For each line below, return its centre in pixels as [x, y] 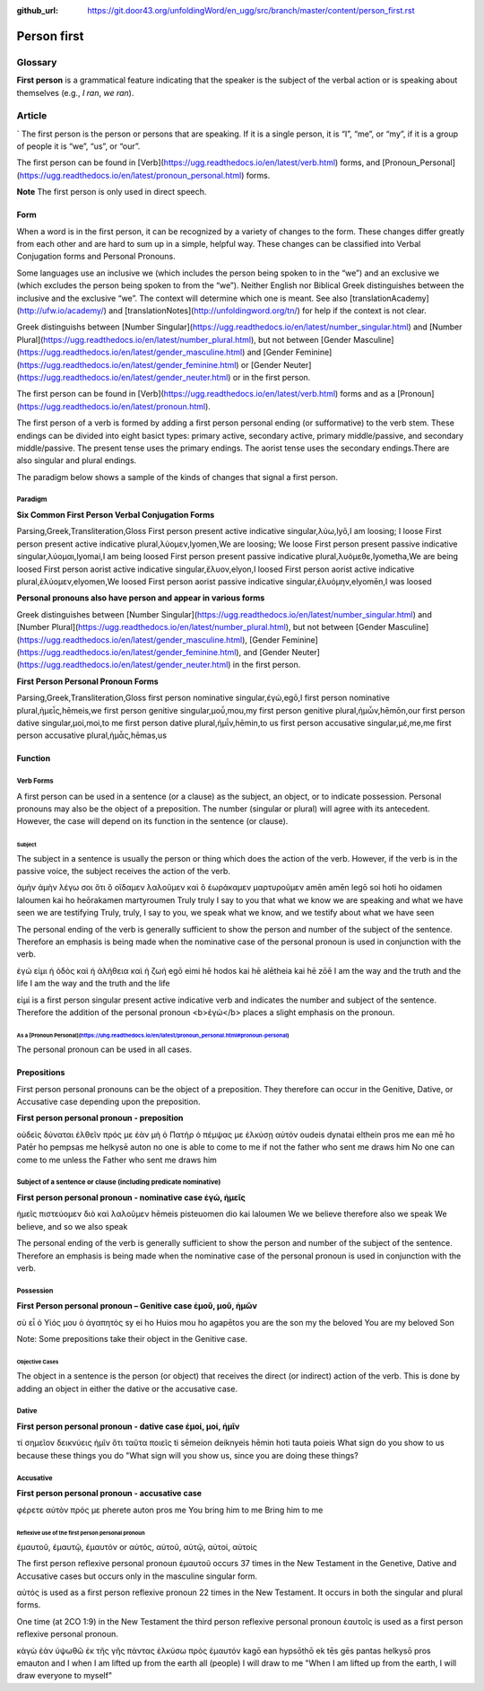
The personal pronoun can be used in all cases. [104, 1049]
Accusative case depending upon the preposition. [108, 1101]
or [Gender [261, 364]
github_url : [37, 10]
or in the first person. [272, 377]
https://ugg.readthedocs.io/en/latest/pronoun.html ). [115, 406]
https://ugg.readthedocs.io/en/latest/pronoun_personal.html [130, 175]
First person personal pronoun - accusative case [109, 1494]
